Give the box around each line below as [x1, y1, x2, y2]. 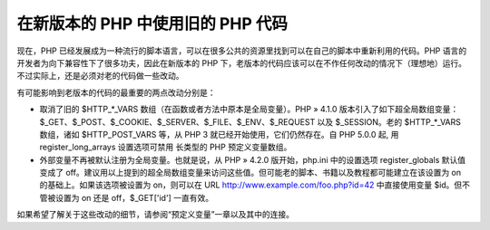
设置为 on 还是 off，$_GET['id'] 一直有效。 [54, 192, 213, 203]
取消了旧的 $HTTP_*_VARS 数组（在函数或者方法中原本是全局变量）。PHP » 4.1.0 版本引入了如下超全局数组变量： [39, 104, 459, 115]
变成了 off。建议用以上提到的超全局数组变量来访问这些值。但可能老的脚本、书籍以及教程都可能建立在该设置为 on [39, 168, 462, 178]
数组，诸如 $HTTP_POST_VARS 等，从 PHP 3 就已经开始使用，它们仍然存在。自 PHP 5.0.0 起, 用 [39, 129, 399, 139]
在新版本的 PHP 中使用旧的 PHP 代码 [16, 14, 288, 34]
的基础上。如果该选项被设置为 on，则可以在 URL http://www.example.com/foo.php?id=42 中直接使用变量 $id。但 [39, 179, 463, 190]
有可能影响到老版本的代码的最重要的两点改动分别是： [16, 87, 216, 98]
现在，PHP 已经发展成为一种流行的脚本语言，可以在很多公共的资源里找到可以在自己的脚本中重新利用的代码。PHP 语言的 [16, 45, 467, 56]
